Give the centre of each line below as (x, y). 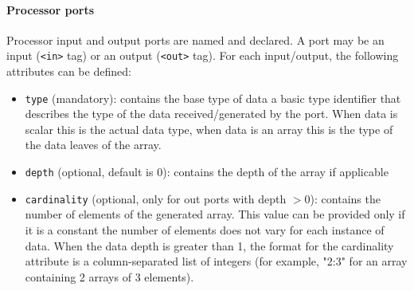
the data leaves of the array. (93, 145)
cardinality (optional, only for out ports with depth (156, 198)
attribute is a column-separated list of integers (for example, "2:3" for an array (216, 261)
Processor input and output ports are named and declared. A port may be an (195, 39)
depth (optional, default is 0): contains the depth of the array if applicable (207, 172)
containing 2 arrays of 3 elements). (109, 276)
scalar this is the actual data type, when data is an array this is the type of (209, 129)
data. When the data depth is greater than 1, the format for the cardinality (209, 245)
